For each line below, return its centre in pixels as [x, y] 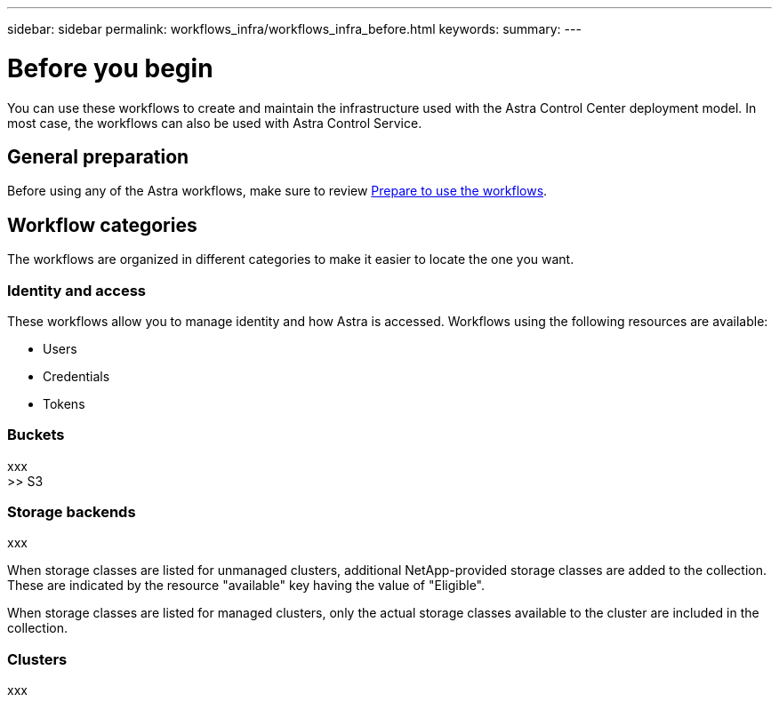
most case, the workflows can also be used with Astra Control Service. [215, 123]
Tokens [64, 403]
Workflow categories [102, 225]
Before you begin [110, 68]
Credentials [76, 376]
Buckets [36, 435]
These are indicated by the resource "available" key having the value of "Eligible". [246, 586]
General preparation [98, 156]
